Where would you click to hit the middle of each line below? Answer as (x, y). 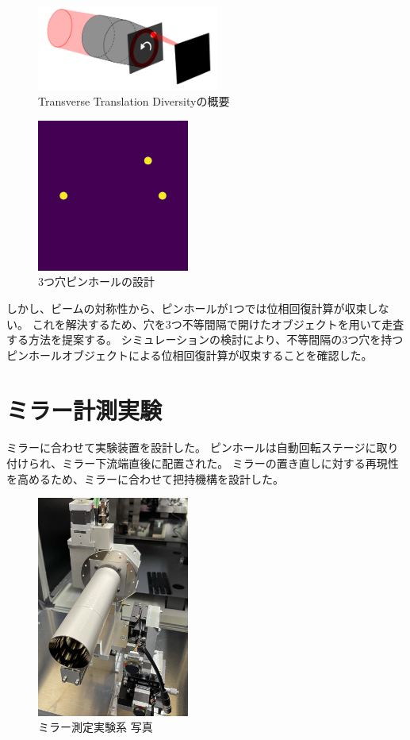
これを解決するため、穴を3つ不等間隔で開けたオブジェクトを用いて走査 (218, 324)
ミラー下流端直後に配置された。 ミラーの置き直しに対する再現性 (230, 463)
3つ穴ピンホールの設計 (96, 281)
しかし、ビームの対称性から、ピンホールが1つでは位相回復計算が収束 (187, 308)
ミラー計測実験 (84, 409)
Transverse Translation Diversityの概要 (134, 101)
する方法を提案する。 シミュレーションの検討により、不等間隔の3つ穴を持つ (205, 339)
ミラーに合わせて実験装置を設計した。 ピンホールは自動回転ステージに (192, 447)
